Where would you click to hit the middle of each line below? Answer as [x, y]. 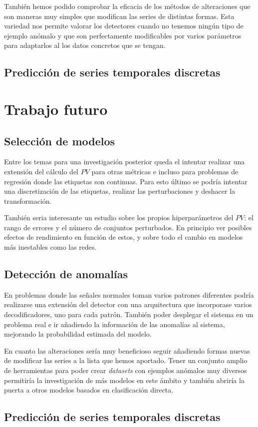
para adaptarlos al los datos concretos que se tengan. [85, 45]
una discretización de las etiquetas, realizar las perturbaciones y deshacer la [120, 191]
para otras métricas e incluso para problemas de [165, 171]
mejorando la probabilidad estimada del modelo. [78, 334]
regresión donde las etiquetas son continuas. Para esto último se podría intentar [126, 181]
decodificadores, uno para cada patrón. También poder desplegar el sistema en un [129, 314]
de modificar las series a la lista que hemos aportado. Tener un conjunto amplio [126, 360]
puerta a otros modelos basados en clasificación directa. [89, 390]
